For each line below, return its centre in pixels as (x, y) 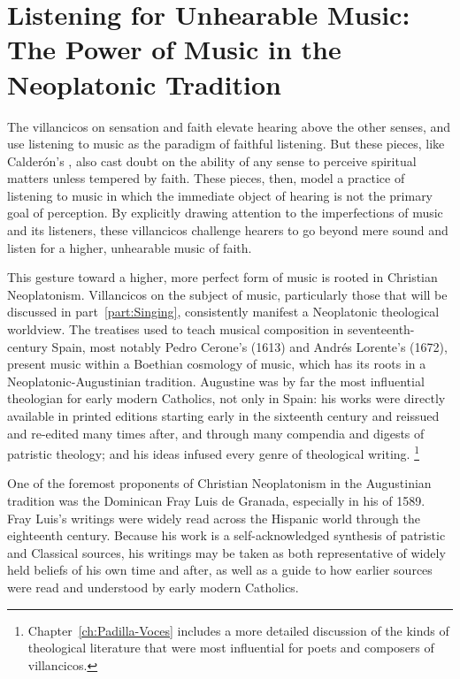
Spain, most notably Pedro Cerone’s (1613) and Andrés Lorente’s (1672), (249, 346)
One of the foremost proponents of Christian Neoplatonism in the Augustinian (219, 483)
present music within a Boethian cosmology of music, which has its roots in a (217, 364)
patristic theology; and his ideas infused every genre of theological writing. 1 (213, 452)
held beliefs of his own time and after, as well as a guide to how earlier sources (220, 570)
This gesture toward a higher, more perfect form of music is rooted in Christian (222, 277)
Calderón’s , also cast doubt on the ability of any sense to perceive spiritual (212, 160)
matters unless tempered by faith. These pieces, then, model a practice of (206, 178)
